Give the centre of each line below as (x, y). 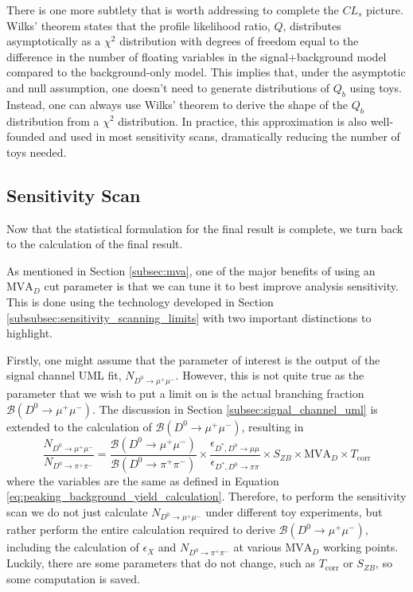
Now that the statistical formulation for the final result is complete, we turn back (205, 228)
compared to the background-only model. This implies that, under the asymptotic (206, 72)
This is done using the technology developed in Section (140, 301)
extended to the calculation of (79, 426)
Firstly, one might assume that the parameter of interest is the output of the (193, 359)
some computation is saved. (73, 578)
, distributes (312, 25)
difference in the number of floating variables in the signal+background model (197, 56)
